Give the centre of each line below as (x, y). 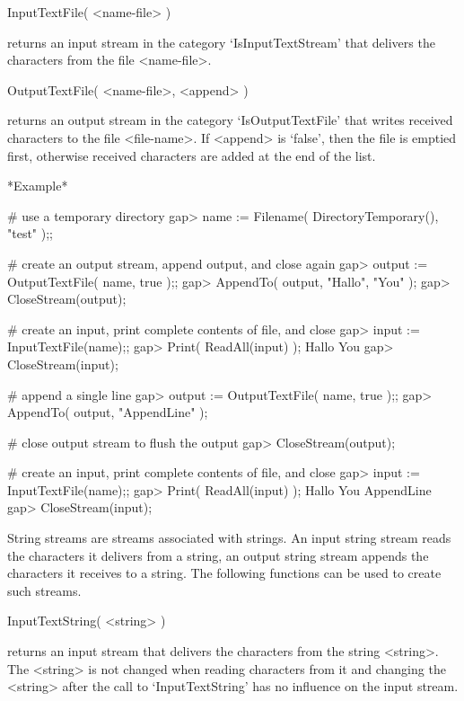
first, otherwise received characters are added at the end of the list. (192, 155)
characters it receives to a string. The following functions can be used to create (224, 573)
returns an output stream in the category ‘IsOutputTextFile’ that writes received (230, 120)
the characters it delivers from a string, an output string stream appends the (218, 555)
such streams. (44, 590)
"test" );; (30, 233)
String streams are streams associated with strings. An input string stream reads (229, 538)
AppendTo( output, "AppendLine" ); (108, 412)
